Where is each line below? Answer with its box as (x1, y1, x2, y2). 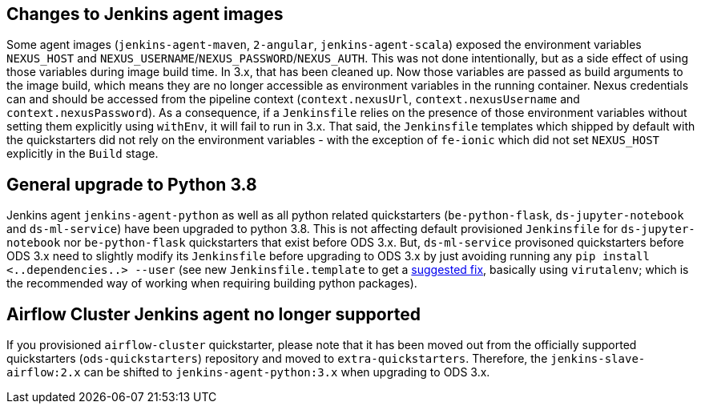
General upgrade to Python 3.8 (6, 174, 257, 195)
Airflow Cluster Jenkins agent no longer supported (6, 303, 421, 324)
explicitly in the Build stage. (6, 147, 159, 161)
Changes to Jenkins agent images (6, 4, 284, 24)
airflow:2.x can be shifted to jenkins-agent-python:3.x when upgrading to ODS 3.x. (6, 365, 490, 380)
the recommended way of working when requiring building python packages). (6, 276, 417, 291)
